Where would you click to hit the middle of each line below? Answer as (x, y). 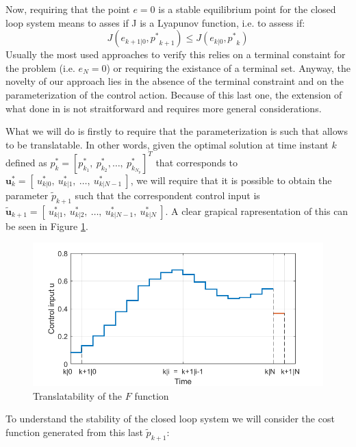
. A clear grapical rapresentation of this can (257, 210)
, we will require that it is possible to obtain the (231, 180)
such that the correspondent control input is (167, 195)
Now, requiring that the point (68, 9)
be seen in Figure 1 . (47, 226)
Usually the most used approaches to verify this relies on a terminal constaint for (176, 54)
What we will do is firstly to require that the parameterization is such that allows (177, 131)
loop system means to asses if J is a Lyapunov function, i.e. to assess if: (155, 22)
